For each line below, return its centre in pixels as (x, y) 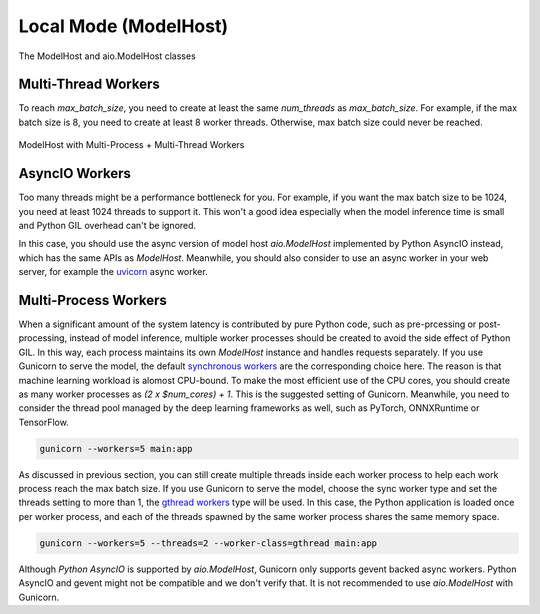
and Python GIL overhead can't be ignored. (107, 225)
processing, (43, 338)
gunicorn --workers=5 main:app (116, 448)
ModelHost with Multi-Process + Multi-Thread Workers (131, 145)
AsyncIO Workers (75, 173)
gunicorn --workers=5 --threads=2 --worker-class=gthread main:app (208, 543)
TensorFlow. (43, 422)
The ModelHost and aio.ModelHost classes (107, 56)
